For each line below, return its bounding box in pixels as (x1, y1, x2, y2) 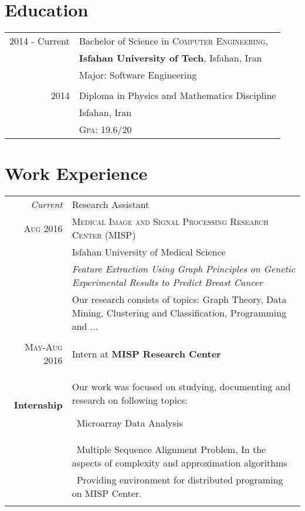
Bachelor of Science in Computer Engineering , (79, 34, 268, 48)
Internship (13, 398, 63, 412)
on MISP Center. (72, 486, 142, 500)
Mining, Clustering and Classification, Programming (72, 306, 287, 320)
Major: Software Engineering (79, 68, 197, 82)
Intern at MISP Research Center (72, 346, 221, 360)
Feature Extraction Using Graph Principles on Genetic (72, 262, 296, 276)
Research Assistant (72, 197, 150, 212)
